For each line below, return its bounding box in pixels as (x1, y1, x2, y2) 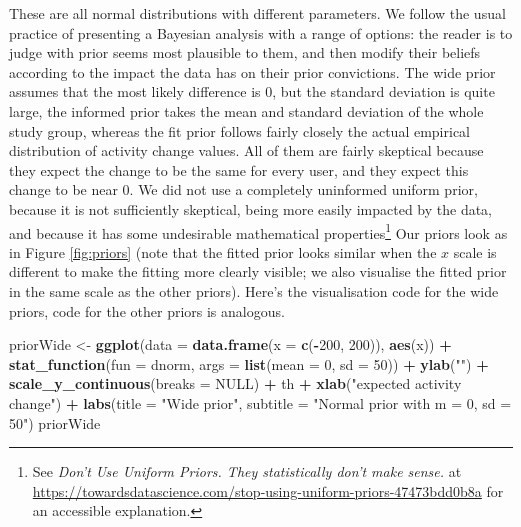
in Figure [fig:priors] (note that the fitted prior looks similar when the (9, 241, 437, 262)
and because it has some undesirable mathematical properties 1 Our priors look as (9, 219, 508, 243)
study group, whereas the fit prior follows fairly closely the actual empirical (9, 120, 471, 141)
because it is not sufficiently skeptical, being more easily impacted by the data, (9, 198, 492, 219)
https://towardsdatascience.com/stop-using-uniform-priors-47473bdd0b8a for (32, 480, 504, 501)
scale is (453, 241, 497, 262)
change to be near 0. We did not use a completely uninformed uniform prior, (9, 179, 478, 200)
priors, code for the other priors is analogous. (9, 300, 285, 321)
